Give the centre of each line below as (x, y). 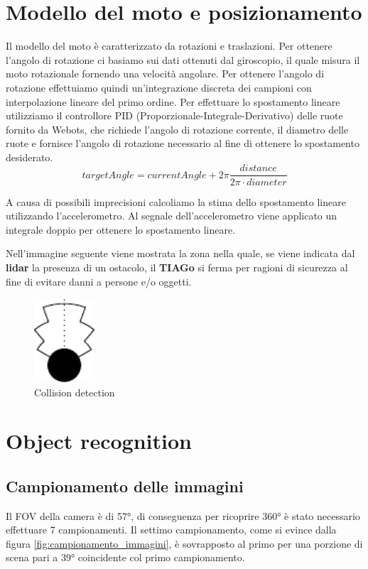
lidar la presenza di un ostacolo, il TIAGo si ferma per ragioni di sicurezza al (177, 267)
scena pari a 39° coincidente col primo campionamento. (125, 557)
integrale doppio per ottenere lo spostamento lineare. (121, 229)
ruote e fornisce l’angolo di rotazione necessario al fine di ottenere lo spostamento (183, 143)
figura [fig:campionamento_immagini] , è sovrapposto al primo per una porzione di (184, 543)
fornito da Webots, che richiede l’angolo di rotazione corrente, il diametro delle (177, 129)
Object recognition (99, 441)
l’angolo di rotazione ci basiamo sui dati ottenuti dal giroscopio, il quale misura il (183, 59)
